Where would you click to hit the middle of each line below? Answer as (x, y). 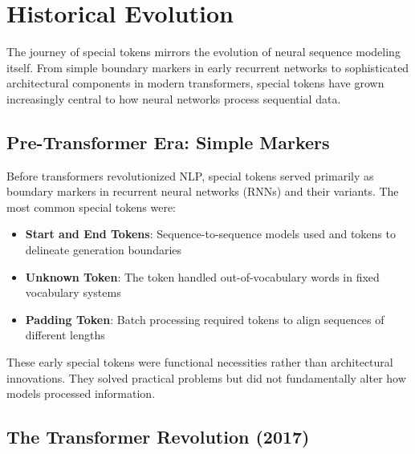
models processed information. (81, 393)
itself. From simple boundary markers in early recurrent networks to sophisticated (208, 67)
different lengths (65, 335)
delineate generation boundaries (104, 250)
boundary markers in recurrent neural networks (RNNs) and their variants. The (203, 191)
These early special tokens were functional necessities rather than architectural (200, 362)
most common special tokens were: (91, 207)
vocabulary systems (73, 292)
